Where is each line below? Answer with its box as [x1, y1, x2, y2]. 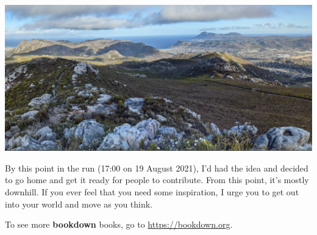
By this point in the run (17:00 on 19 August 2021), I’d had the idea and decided [5, 161, 308, 174]
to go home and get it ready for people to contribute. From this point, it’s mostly [5, 173, 309, 186]
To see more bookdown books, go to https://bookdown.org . [5, 218, 233, 231]
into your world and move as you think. [5, 197, 153, 210]
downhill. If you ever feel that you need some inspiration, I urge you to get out [5, 185, 299, 198]
